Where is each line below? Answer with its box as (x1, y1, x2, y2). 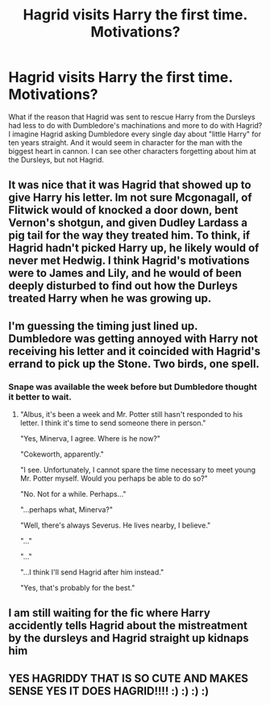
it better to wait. (8, 391, 73, 403)
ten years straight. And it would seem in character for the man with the (8, 137, 243, 147)
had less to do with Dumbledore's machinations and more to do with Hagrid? (8, 120, 263, 130)
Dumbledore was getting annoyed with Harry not (8, 332, 259, 345)
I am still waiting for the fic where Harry (8, 607, 211, 620)
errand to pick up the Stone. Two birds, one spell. (8, 357, 260, 370)
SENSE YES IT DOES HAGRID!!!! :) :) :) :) (8, 684, 210, 698)
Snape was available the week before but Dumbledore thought (8, 381, 258, 392)
